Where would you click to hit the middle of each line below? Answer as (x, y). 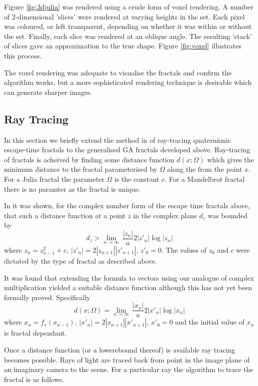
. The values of (184, 249)
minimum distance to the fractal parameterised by (81, 169)
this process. (23, 55)
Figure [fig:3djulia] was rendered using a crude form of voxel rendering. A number (129, 6)
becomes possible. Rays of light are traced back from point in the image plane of (127, 359)
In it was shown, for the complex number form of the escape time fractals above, (127, 205)
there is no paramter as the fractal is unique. (72, 189)
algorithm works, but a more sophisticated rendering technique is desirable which (128, 82)
